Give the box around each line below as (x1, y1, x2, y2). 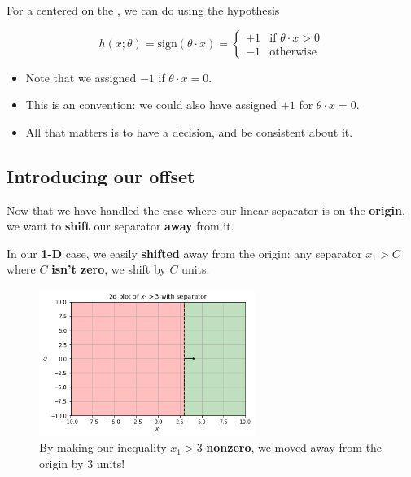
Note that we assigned (25, 68, 137, 85)
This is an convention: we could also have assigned (25, 96, 278, 113)
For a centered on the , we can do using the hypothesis (7, 2, 280, 18)
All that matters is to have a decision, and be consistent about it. (25, 123, 353, 140)
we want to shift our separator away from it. (7, 217, 234, 234)
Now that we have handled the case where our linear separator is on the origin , (7, 201, 405, 218)
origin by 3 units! (39, 454, 125, 471)
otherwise (269, 46, 317, 58)
